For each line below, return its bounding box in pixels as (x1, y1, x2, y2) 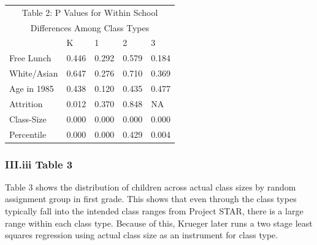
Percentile (9, 127, 47, 140)
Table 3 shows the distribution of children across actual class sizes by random (5, 180, 296, 193)
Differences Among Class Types (30, 21, 150, 34)
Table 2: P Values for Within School (21, 6, 158, 18)
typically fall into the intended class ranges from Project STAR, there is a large (5, 205, 304, 217)
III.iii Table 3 (5, 156, 73, 171)
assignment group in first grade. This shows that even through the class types (5, 192, 297, 205)
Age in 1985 (9, 81, 54, 94)
